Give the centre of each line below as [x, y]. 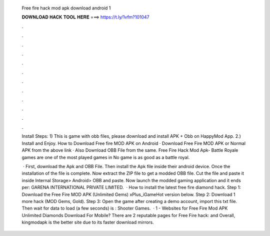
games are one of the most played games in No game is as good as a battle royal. [106, 157]
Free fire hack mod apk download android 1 [66, 8]
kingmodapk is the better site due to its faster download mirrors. [88, 223]
